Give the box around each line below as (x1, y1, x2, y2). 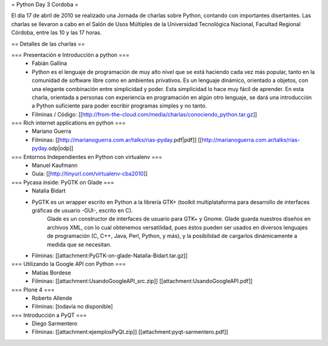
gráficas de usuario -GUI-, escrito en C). (32, 206, 133, 214)
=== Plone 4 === (11, 286, 55, 293)
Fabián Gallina (32, 59, 67, 67)
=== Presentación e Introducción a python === (11, 51, 130, 58)
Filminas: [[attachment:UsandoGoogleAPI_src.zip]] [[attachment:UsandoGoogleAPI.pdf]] (32, 277, 253, 285)
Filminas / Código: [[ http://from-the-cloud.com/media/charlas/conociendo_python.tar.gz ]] (32, 110, 258, 118)
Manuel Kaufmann (32, 161, 78, 169)
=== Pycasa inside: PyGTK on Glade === (11, 178, 115, 186)
